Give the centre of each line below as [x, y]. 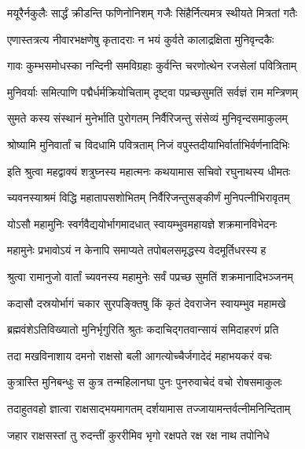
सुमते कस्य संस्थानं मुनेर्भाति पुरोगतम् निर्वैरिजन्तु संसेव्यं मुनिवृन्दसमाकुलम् [147, 118]
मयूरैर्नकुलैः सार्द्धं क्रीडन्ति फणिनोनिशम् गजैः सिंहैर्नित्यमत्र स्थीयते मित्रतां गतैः [152, 13]
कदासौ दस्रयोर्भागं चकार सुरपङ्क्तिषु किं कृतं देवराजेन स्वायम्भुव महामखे [147, 303]
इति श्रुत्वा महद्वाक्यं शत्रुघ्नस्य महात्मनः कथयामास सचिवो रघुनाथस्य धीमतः [149, 171]
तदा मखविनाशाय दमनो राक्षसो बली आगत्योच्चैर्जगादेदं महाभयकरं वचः [140, 355]
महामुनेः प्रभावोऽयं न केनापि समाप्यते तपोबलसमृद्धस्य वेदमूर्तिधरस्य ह [137, 250]
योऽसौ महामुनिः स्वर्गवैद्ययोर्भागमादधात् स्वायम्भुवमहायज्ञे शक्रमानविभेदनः [142, 223]
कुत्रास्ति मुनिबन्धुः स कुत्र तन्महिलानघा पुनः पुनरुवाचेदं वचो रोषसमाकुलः [145, 382]
